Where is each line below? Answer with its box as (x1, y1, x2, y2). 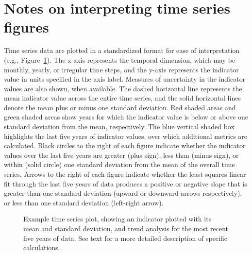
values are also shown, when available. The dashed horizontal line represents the (4, 83, 242, 93)
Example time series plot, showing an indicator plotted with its (23, 214, 212, 224)
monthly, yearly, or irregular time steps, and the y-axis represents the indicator (4, 64, 239, 74)
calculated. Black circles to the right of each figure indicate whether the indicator (4, 140, 246, 151)
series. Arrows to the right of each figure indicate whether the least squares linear (4, 169, 246, 179)
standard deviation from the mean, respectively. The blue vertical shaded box (4, 121, 235, 132)
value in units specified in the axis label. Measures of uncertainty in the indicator (4, 74, 246, 84)
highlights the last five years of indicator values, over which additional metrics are (4, 131, 248, 141)
